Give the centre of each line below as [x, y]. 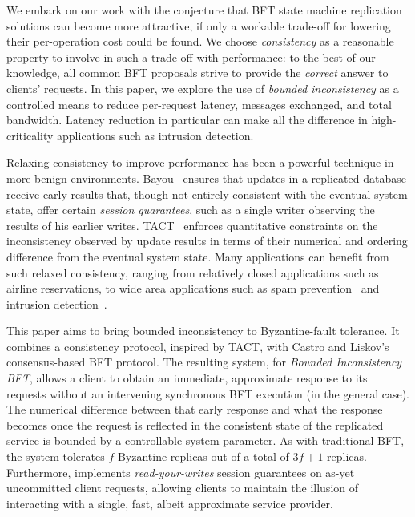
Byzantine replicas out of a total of [203, 456]
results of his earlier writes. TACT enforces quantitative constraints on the [192, 225]
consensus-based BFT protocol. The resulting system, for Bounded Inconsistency [204, 362]
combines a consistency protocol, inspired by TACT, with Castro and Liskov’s [198, 346]
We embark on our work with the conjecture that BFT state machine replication [204, 10]
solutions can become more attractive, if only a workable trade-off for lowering [199, 25]
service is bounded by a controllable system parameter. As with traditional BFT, [205, 440]
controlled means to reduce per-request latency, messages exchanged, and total [199, 104]
